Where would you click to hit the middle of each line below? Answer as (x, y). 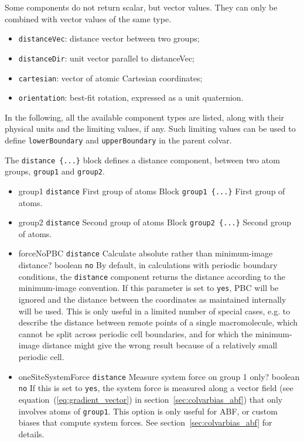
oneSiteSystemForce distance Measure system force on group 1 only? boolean (159, 376)
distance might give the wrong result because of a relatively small (160, 345)
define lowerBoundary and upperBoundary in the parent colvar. (118, 140)
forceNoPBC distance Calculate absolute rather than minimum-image (146, 253)
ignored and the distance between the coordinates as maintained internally (152, 299)
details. (31, 434)
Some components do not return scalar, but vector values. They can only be (141, 7)
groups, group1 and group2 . (55, 171)
